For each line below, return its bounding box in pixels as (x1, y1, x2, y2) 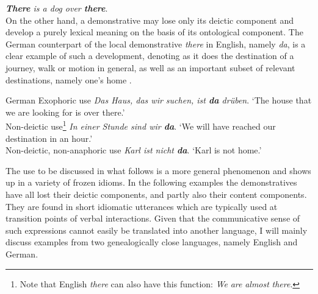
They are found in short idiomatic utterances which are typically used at (5, 200, 278, 212)
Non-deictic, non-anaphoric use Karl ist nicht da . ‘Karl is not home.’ (5, 144, 262, 156)
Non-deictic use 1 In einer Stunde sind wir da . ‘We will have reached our (5, 118, 276, 132)
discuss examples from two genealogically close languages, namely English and (5, 236, 298, 248)
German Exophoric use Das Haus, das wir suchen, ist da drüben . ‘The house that (5, 94, 312, 107)
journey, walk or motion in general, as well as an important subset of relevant (5, 61, 295, 74)
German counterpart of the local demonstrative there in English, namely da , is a (5, 37, 306, 50)
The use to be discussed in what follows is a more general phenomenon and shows (5, 164, 311, 177)
